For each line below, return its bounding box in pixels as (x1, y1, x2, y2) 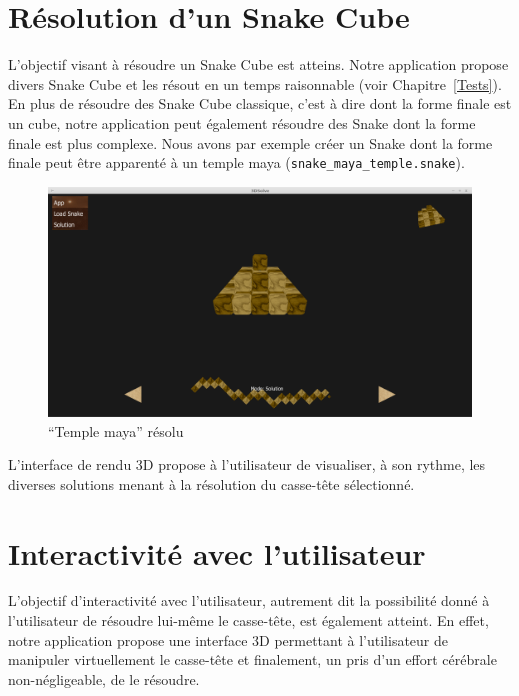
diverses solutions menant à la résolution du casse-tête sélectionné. (8, 473, 415, 494)
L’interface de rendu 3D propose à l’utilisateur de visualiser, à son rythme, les (8, 454, 486, 475)
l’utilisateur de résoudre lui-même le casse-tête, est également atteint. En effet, (8, 610, 489, 631)
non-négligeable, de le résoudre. (8, 668, 200, 689)
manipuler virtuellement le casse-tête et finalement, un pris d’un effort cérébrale (8, 649, 497, 670)
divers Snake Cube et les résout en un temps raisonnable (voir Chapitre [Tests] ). (8, 73, 502, 94)
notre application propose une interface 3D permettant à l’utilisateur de (8, 629, 449, 650)
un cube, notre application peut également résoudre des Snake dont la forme (8, 112, 476, 133)
